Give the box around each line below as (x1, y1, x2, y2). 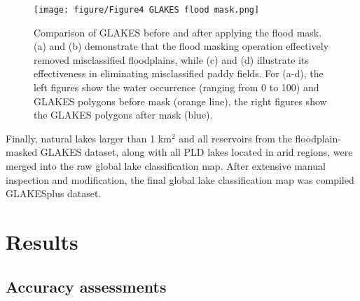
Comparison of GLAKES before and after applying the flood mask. (34, 25, 322, 39)
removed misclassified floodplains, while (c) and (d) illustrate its (34, 52, 309, 67)
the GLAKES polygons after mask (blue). (34, 107, 213, 122)
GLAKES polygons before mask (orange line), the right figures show (34, 93, 327, 108)
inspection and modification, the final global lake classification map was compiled (6, 172, 354, 187)
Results (6, 227, 78, 255)
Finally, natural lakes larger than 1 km (6, 131, 172, 145)
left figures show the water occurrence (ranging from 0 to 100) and (34, 80, 319, 95)
